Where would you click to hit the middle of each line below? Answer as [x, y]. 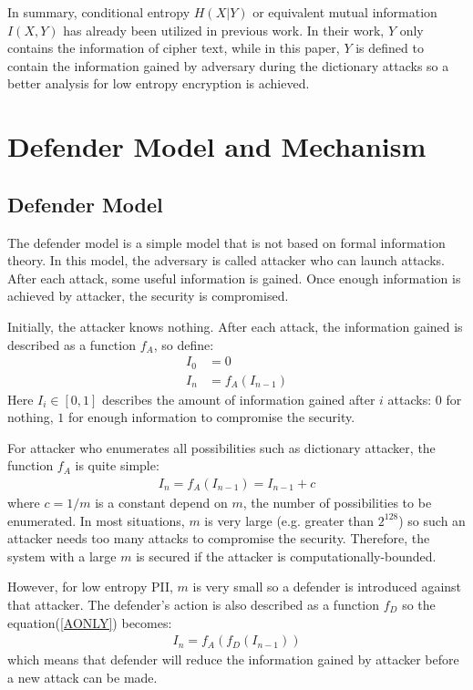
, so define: [184, 344]
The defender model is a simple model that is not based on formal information [226, 242]
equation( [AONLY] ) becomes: [90, 622]
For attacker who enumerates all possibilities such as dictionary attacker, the [221, 447]
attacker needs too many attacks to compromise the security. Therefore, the [219, 538]
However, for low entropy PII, [90, 587]
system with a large [62, 556]
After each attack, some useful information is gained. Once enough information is [234, 278]
